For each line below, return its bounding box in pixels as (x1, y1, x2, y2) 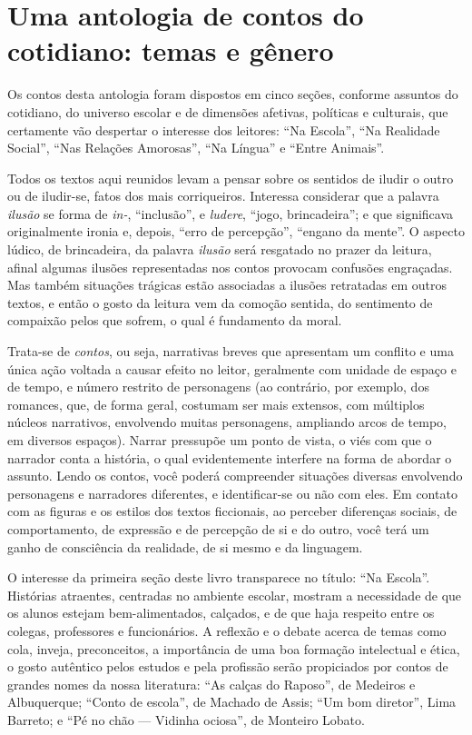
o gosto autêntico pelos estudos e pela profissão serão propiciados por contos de (7, 657, 448, 676)
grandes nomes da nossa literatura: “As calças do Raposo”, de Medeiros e (7, 674, 416, 693)
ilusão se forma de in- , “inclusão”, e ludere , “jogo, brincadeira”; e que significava (7, 204, 454, 223)
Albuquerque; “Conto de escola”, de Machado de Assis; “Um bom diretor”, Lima (7, 692, 457, 711)
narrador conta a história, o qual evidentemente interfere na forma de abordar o (7, 448, 452, 467)
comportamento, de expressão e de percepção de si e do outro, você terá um (7, 519, 429, 538)
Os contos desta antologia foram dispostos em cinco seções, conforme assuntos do (7, 84, 458, 104)
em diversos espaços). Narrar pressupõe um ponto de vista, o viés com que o (7, 431, 432, 449)
